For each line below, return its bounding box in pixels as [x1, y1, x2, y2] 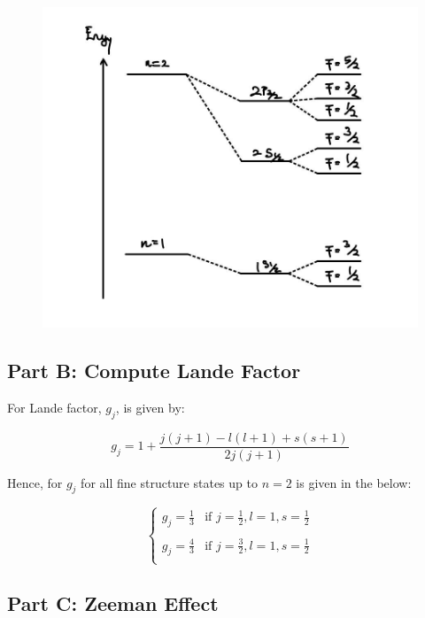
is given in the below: [296, 473, 412, 491]
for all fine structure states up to [81, 473, 258, 491]
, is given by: [115, 398, 185, 416]
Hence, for [7, 473, 63, 491]
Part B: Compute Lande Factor [7, 356, 301, 383]
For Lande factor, [7, 398, 102, 416]
